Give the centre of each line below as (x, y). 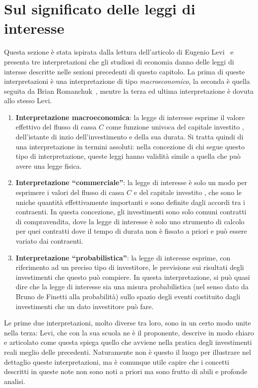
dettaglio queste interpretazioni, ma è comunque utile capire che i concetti (117, 361)
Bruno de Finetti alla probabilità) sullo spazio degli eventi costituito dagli (128, 296)
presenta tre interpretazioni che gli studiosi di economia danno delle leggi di (119, 61)
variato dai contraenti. (49, 241)
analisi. (15, 381)
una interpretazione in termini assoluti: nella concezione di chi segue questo (130, 146)
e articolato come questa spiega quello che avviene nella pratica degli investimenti (128, 342)
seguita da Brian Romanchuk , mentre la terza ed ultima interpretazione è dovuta (129, 91)
